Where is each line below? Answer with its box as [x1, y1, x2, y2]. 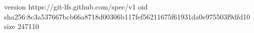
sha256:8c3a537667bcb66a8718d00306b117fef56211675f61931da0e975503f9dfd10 [4, 11, 250, 21]
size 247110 [4, 21, 39, 31]
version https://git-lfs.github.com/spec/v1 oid [4, 1, 148, 11]
